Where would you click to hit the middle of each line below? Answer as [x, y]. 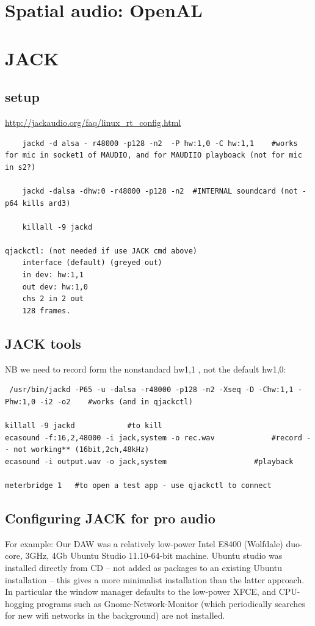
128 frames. [46, 311]
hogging [20, 603]
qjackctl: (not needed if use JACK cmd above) [101, 251]
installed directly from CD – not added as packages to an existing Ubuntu [144, 567]
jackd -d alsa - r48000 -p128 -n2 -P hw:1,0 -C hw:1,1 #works [160, 143]
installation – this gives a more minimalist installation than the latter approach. [155, 579]
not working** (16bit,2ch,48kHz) [81, 450]
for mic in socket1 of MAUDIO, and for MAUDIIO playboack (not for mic [154, 155]
